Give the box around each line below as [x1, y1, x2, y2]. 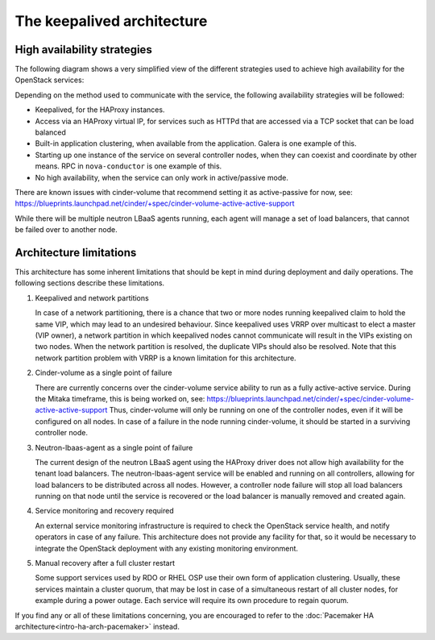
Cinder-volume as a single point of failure [35, 368, 172, 378]
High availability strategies [14, 43, 152, 56]
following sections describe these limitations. [14, 278, 165, 288]
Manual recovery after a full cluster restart [35, 559, 176, 568]
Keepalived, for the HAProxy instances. [35, 105, 165, 114]
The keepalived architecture [14, 12, 208, 30]
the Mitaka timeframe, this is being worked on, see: [35, 393, 205, 403]
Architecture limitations [14, 246, 137, 260]
